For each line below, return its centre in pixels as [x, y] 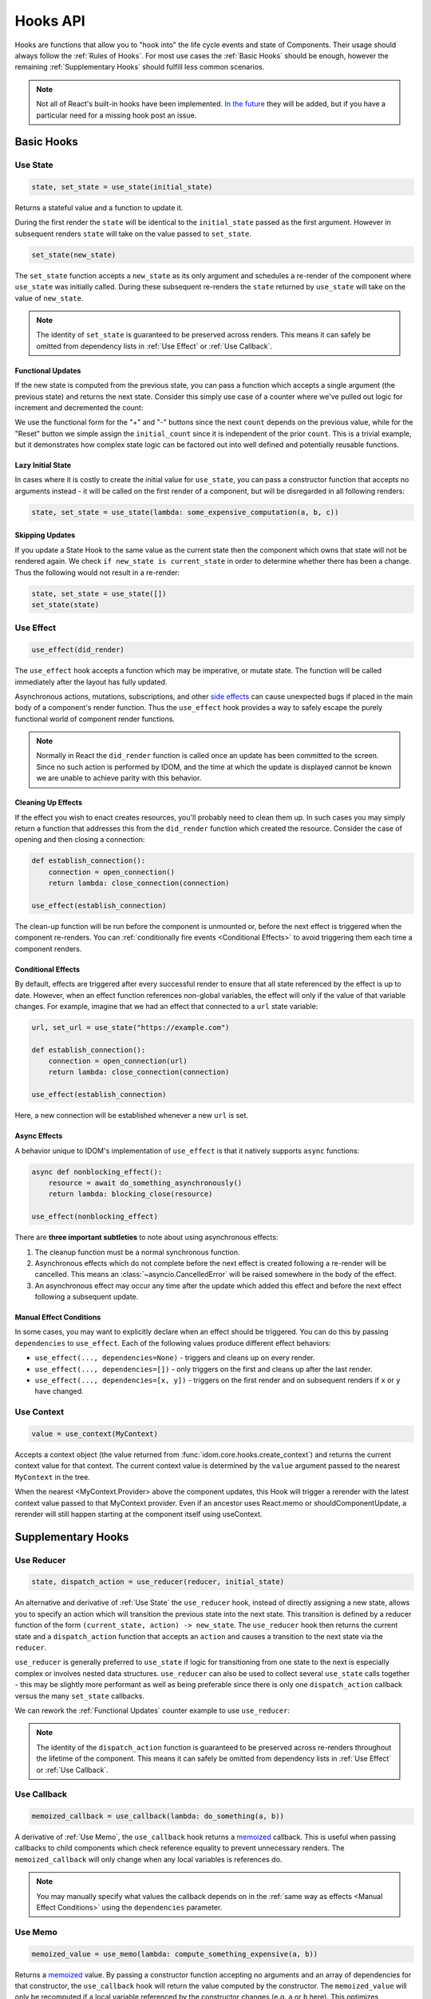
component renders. [48, 948]
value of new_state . [49, 298]
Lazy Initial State [43, 465]
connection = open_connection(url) [118, 1061]
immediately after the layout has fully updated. [91, 682]
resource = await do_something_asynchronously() [145, 1183]
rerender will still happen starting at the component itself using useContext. [138, 1514]
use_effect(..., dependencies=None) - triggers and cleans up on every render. [175, 1358]
